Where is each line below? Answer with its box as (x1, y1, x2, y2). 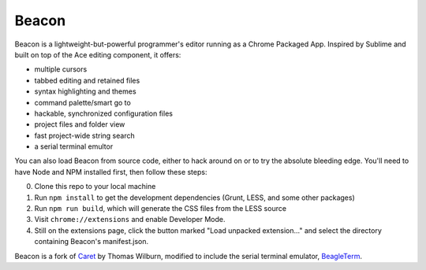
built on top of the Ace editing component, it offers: (14, 50, 181, 59)
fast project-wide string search (34, 131, 135, 140)
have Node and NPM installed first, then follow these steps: (14, 167, 207, 176)
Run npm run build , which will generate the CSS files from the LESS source (34, 204, 287, 213)
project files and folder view (34, 120, 125, 129)
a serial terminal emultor (34, 142, 114, 151)
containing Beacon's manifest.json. (34, 237, 149, 246)
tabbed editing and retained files (34, 76, 140, 85)
